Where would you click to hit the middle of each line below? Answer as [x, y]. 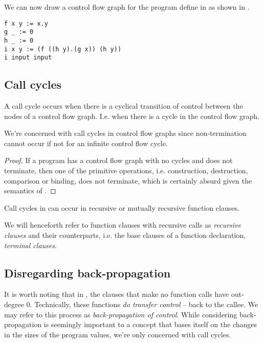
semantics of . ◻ [30, 190]
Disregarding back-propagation [87, 273]
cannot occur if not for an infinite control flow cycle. [86, 143]
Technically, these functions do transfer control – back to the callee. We [146, 304]
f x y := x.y [26, 23]
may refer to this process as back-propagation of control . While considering [121, 314]
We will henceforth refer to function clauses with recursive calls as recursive [123, 225]
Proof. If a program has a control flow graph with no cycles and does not [118, 160]
